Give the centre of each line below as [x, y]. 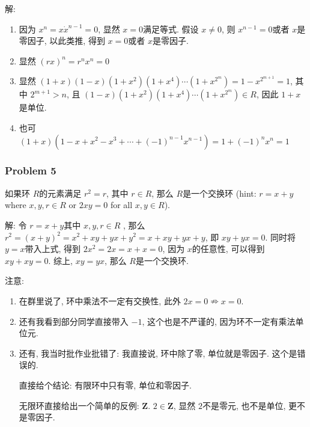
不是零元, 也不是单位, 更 [250, 405]
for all [121, 205]
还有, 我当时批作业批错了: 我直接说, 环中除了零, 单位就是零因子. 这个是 [158, 353]
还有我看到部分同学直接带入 [74, 321]
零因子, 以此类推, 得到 [62, 41]
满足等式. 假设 [171, 29]
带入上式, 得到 [53, 249]
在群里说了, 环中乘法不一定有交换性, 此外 [100, 300]
